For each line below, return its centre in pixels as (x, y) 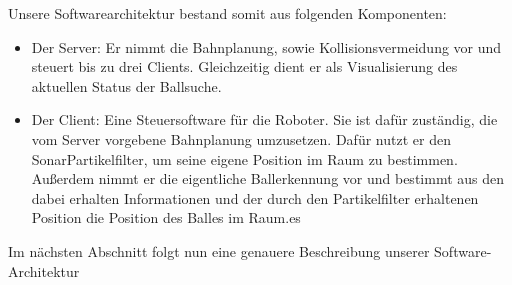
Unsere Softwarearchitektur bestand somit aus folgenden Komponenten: (227, 13)
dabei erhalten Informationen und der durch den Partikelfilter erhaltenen (255, 197)
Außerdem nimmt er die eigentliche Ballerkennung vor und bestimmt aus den (268, 178)
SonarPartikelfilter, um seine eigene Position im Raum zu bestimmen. (244, 158)
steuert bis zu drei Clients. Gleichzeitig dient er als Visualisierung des (244, 66)
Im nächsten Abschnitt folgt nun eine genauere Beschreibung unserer (219, 250)
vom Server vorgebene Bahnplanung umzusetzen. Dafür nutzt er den (241, 138)
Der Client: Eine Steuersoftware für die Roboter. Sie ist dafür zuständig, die (264, 119)
